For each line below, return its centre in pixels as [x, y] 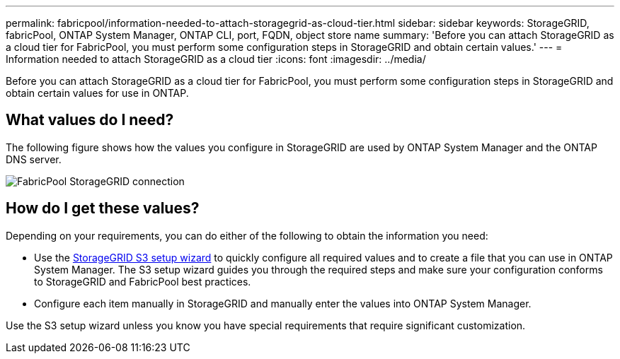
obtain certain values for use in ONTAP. [97, 93]
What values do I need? [90, 120]
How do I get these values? [103, 208]
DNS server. [34, 159]
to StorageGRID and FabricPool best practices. [143, 281]
